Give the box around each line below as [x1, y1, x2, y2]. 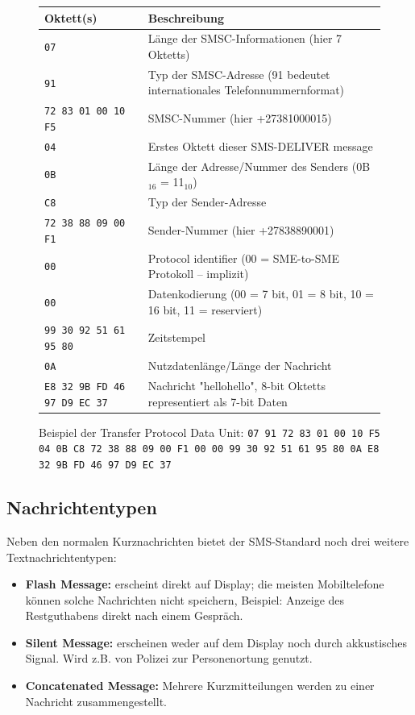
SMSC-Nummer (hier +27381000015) [147, 110, 332, 127]
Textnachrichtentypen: [6, 548, 117, 565]
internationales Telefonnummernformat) [147, 81, 345, 98]
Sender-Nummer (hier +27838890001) [147, 221, 334, 238]
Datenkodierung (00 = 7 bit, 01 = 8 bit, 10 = [147, 285, 375, 302]
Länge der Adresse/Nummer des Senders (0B [147, 157, 371, 174]
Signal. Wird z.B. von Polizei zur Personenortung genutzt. [25, 650, 313, 667]
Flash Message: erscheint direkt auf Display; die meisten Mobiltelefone [25, 576, 384, 592]
